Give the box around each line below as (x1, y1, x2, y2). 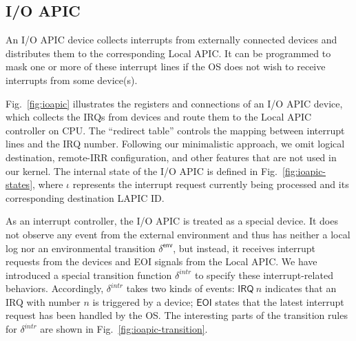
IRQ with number (6, 294, 81, 309)
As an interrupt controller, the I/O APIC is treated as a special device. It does (6, 214, 338, 228)
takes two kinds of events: (126, 281, 235, 296)
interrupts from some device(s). (6, 72, 138, 87)
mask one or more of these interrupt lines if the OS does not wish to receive (6, 59, 326, 74)
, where (32, 177, 63, 192)
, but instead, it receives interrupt (173, 240, 315, 255)
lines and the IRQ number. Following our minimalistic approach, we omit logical (6, 136, 345, 151)
